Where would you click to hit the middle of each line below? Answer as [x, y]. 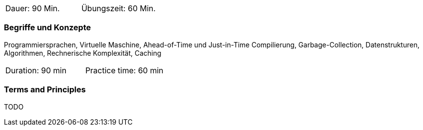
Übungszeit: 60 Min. [118, 8]
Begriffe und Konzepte [48, 28]
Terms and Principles [45, 90]
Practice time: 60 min [124, 70]
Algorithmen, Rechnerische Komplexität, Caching [83, 53]
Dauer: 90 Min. [33, 8]
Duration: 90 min [36, 70]
